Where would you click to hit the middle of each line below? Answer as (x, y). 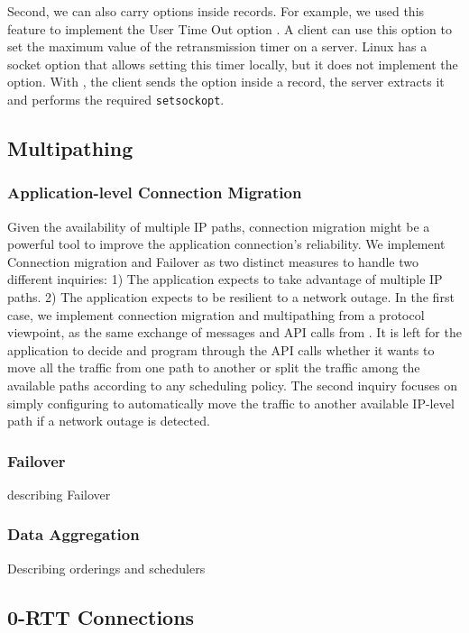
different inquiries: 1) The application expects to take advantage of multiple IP (225, 279)
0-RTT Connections (101, 616)
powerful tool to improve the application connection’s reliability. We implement (226, 244)
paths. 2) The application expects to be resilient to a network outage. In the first (231, 297)
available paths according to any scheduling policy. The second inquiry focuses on (233, 385)
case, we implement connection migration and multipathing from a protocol (216, 314)
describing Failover (59, 494)
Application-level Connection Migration (155, 193)
